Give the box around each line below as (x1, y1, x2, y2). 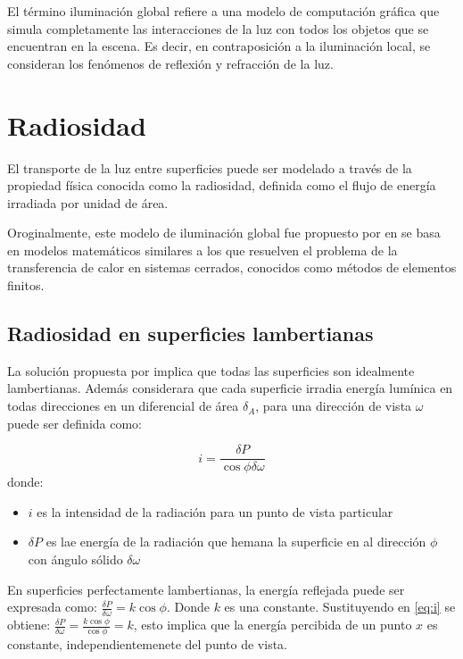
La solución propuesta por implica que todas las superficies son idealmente (7, 361, 415, 380)
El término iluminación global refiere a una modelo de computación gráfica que (7, 2, 440, 20)
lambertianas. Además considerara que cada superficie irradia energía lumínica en (7, 379, 453, 397)
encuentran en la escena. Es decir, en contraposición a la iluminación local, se (7, 37, 431, 55)
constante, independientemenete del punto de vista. (7, 634, 287, 653)
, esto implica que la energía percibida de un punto (133, 615, 412, 634)
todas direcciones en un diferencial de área (7, 396, 239, 415)
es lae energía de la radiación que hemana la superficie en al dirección (45, 532, 426, 551)
